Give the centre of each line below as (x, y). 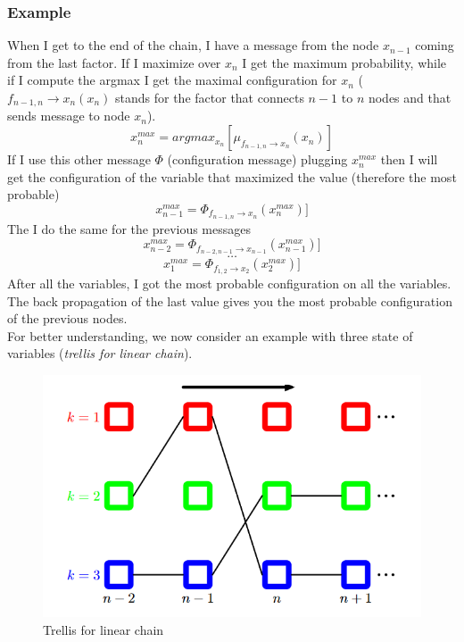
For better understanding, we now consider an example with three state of (210, 335)
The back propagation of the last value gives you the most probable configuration (230, 300)
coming (435, 45)
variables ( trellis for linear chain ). (100, 353)
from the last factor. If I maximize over (114, 62)
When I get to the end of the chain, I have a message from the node (193, 45)
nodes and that (410, 97)
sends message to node (69, 116)
